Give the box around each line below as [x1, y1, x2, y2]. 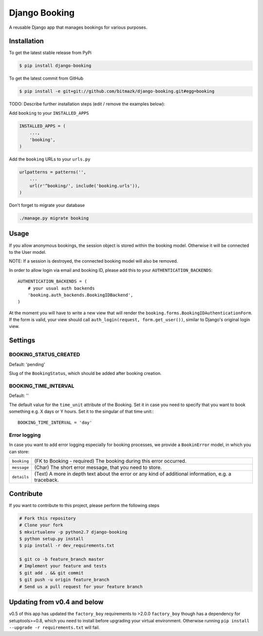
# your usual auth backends [27, 286, 95, 291]
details [12, 474, 29, 479]
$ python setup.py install [19, 536, 84, 541]
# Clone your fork [19, 522, 63, 528]
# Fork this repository [19, 515, 76, 521]
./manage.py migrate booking [19, 215, 89, 221]
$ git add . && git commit [19, 570, 84, 575]
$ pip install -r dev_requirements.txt [19, 543, 114, 549]
